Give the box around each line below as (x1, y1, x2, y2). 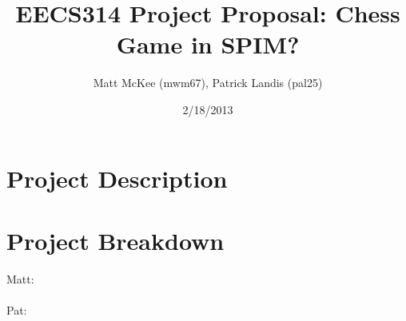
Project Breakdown (6, 224, 225, 256)
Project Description (6, 161, 228, 194)
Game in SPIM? (116, 28, 300, 61)
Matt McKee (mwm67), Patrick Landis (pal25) (93, 74, 323, 91)
